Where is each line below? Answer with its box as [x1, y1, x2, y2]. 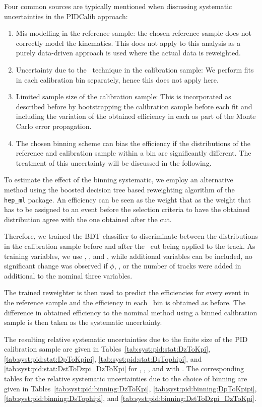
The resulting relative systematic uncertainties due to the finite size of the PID [4, 333, 248, 344]
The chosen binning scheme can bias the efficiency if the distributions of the [16, 138, 250, 148]
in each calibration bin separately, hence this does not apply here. [16, 74, 219, 85]
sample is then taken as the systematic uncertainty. [4, 317, 162, 327]
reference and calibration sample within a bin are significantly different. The [16, 148, 251, 158]
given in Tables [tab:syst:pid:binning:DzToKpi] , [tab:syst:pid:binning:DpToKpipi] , [4, 383, 257, 393]
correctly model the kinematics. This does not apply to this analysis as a [16, 37, 241, 48]
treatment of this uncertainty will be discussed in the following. [16, 157, 212, 168]
